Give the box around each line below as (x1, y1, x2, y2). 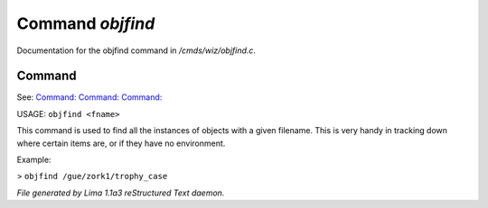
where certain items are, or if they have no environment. (16, 138, 226, 149)
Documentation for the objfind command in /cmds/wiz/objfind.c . (16, 45, 257, 56)
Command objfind (16, 14, 155, 33)
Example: (16, 154, 52, 166)
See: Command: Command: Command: (16, 92, 163, 103)
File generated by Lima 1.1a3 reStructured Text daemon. (16, 187, 225, 198)
